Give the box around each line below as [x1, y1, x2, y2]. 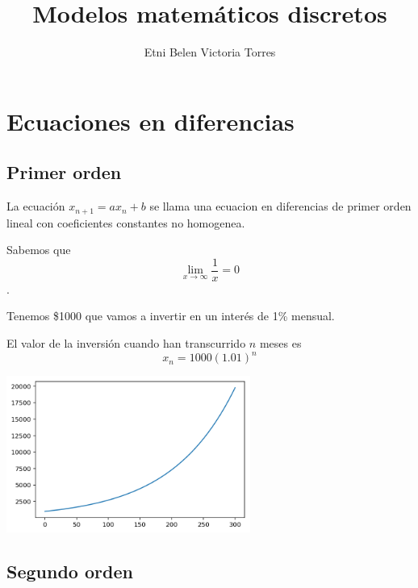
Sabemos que [6, 241, 71, 258]
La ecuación [6, 198, 65, 215]
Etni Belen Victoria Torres [144, 44, 276, 60]
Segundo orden [6, 558, 133, 583]
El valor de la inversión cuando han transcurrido [6, 335, 246, 351]
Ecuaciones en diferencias [6, 104, 295, 137]
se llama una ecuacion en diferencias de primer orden [149, 198, 412, 215]
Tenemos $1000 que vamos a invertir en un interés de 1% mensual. [6, 307, 335, 324]
